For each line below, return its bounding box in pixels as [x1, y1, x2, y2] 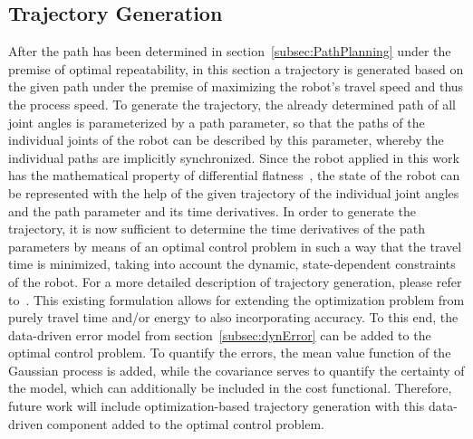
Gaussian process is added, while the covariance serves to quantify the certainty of [8, 360, 465, 379]
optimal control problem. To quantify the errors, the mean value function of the [8, 343, 451, 362]
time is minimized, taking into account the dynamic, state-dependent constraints [8, 254, 456, 273]
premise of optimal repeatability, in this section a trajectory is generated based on [8, 59, 464, 78]
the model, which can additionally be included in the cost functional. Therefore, [8, 378, 452, 397]
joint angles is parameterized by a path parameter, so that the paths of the [8, 112, 425, 131]
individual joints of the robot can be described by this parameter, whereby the [8, 130, 444, 149]
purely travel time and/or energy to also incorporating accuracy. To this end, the [8, 308, 459, 327]
